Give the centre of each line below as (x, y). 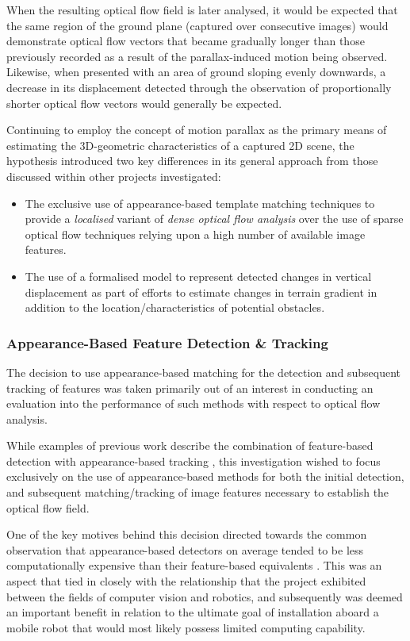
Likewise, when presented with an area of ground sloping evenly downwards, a (196, 72)
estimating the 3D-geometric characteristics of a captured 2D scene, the (180, 145)
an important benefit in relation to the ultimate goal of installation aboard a (193, 612)
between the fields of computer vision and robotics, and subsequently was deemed (205, 596)
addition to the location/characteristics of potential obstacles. (175, 307)
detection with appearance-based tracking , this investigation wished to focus (194, 461)
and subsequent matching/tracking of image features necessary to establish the (198, 492)
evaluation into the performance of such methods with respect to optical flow (194, 403)
